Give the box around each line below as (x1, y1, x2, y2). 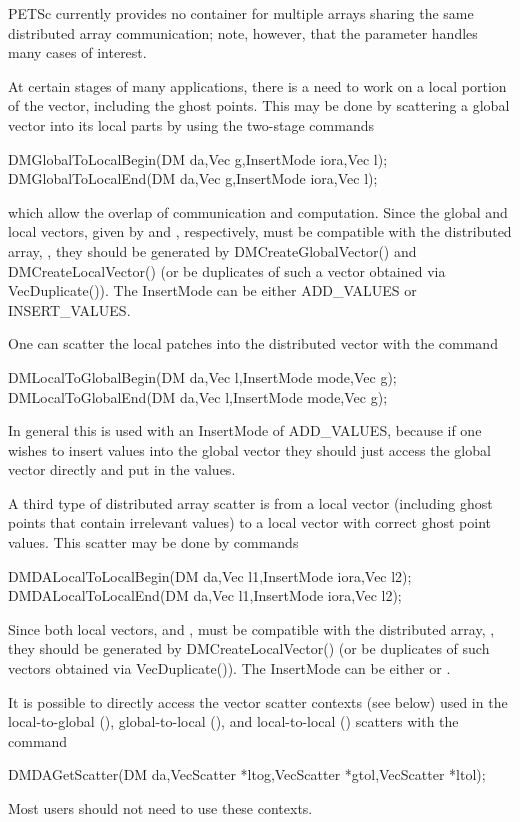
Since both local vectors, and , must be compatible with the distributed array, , (8, 618, 495, 639)
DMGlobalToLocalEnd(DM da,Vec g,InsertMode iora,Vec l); (8, 168, 378, 189)
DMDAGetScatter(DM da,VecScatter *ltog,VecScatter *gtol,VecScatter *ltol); (8, 764, 486, 785)
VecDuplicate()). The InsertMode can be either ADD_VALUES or (8, 280, 417, 301)
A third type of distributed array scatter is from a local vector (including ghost (8, 492, 493, 513)
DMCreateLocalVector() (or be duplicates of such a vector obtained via (8, 260, 446, 281)
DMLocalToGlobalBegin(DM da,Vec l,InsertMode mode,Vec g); (8, 366, 397, 387)
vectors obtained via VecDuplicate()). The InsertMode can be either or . (8, 658, 451, 679)
